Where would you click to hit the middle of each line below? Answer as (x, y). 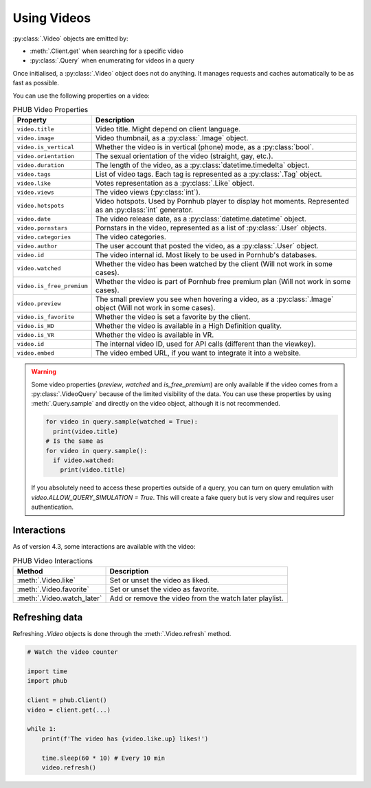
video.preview (39, 304)
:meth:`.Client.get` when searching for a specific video (106, 51)
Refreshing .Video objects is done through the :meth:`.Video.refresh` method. (122, 634)
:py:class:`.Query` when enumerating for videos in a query (112, 61)
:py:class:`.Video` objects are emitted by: (70, 39)
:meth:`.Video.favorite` (53, 589)
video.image (35, 138)
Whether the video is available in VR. (155, 335)
